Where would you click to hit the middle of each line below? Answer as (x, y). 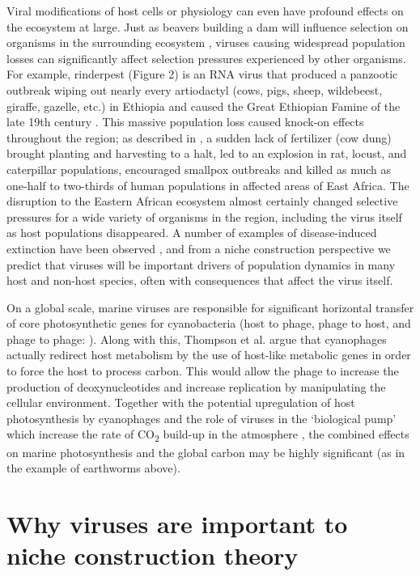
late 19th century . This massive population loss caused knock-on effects (185, 122)
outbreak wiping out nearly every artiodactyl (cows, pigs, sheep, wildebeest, (195, 89)
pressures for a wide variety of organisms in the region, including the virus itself (204, 216)
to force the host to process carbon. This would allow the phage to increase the (203, 371)
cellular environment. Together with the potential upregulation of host (181, 402)
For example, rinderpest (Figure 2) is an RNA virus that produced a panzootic (202, 74)
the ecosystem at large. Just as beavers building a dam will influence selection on (208, 26)
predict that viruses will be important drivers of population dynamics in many (201, 264)
